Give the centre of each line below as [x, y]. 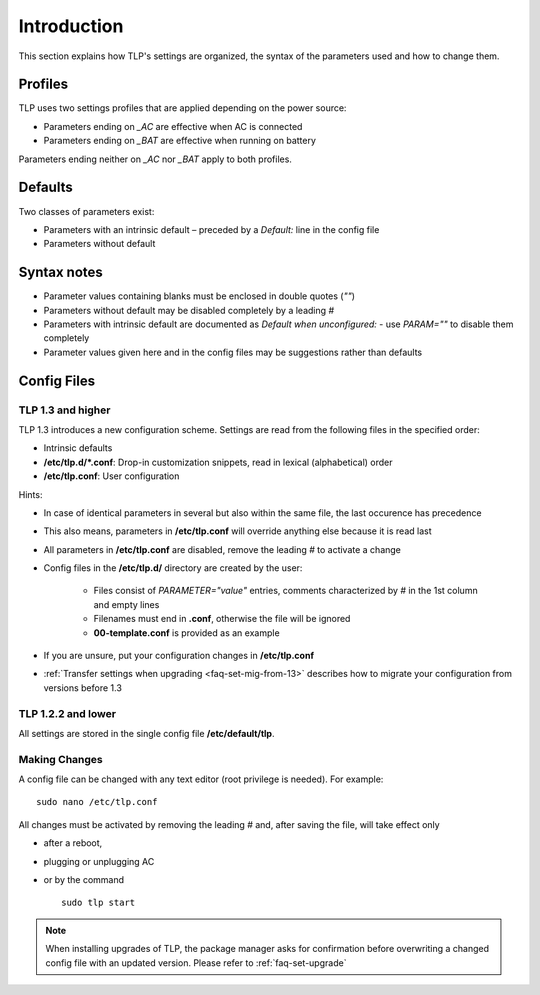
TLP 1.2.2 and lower [67, 713]
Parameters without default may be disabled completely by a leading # [189, 310]
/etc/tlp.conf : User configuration [111, 476]
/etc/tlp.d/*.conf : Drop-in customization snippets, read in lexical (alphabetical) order [218, 462]
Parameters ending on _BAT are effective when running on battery [180, 141]
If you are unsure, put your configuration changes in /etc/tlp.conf [179, 656]
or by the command [84, 880]
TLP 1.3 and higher [64, 410]
